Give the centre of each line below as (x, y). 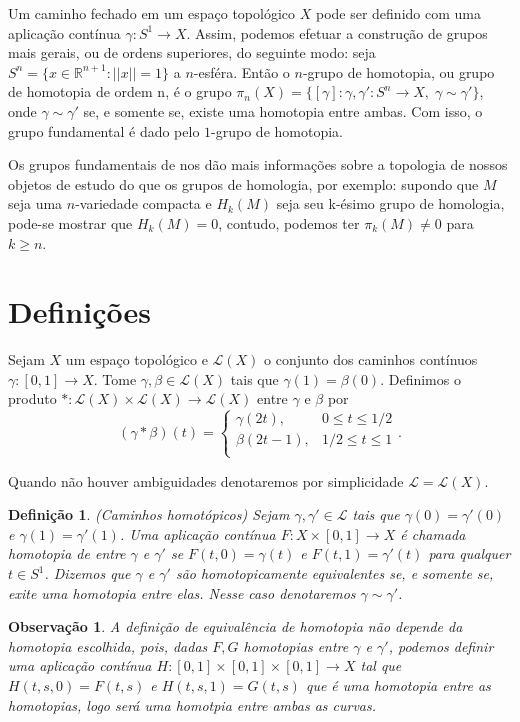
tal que (381, 665)
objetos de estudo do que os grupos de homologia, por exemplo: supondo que (243, 183)
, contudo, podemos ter (289, 222)
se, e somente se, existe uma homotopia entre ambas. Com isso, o (283, 110)
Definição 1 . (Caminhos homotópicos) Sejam (149, 514)
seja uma (35, 203)
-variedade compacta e (143, 203)
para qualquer (469, 553)
